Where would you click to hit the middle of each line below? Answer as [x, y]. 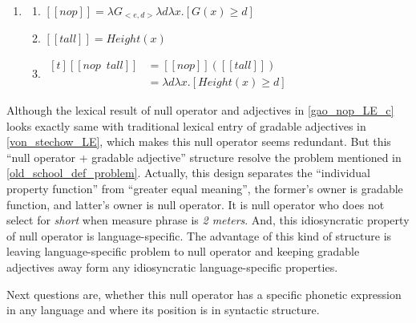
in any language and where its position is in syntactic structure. [163, 310]
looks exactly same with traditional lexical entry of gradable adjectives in [186, 125]
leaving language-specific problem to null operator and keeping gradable [183, 251]
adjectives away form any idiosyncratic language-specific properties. [172, 267]
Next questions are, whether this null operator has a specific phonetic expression [204, 294]
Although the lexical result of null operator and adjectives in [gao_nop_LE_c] [200, 110]
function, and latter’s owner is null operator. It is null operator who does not [196, 204]
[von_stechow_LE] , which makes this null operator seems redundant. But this [199, 141]
